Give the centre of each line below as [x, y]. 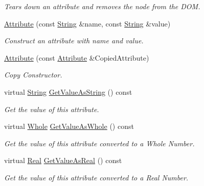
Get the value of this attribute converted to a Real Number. [96, 177]
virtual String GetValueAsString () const [68, 91]
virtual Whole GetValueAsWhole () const [69, 126]
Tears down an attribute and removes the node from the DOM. [102, 6]
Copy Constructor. [33, 75]
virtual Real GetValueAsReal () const [63, 160]
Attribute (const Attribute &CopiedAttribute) [77, 57]
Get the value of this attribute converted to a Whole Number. [99, 143]
